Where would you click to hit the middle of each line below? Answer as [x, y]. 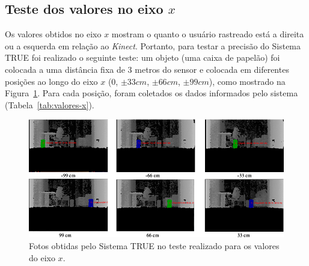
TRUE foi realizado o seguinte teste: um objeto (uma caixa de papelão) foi [142, 57]
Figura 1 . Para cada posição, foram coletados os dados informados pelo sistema [151, 93]
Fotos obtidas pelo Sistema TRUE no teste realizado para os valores [154, 245]
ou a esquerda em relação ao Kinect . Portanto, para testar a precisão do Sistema [153, 45]
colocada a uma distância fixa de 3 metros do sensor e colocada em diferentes [147, 69]
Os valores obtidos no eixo [53, 34]
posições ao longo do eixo [51, 81]
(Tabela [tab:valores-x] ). [50, 104]
